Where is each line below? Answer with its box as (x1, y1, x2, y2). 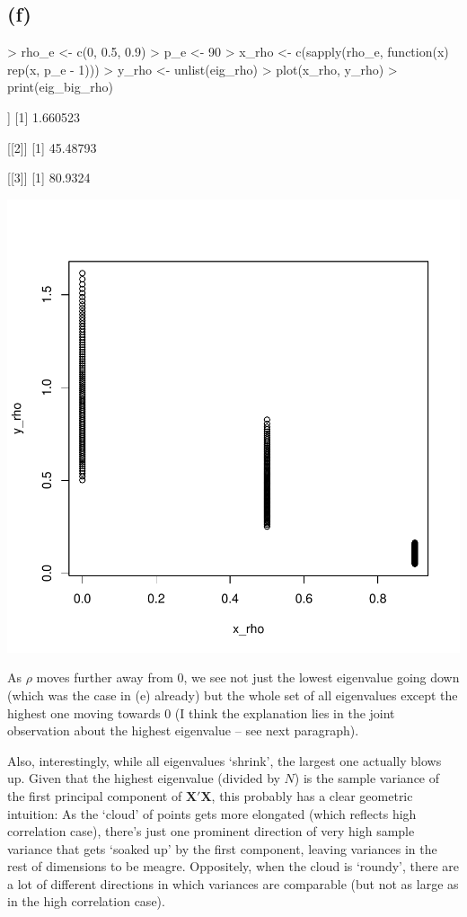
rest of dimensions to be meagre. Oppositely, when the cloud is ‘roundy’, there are (7, 857, 460, 876)
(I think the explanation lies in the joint (174, 703, 395, 722)
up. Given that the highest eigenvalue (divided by (7, 769, 280, 788)
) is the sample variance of (294, 769, 440, 788)
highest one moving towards (7, 703, 161, 722)
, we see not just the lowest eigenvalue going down (183, 668, 460, 687)
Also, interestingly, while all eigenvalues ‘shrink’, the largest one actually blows (7, 751, 442, 770)
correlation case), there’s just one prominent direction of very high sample (7, 822, 415, 841)
